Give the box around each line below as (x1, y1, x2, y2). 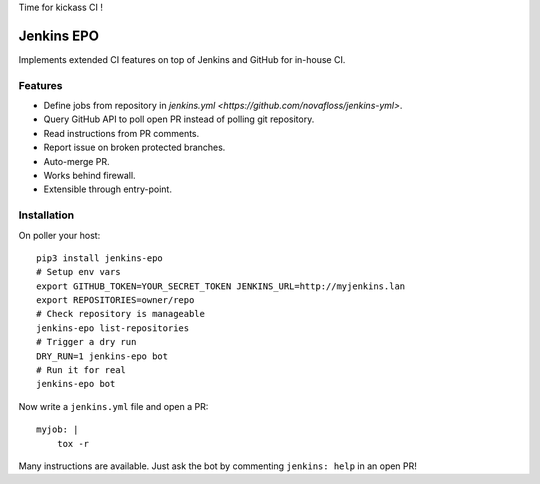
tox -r (56, 438, 90, 449)
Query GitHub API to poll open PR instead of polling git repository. (43, 113, 315, 125)
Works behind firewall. (43, 170, 136, 181)
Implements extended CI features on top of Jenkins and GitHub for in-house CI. (18, 53, 346, 65)
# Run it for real (36, 365, 127, 376)
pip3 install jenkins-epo (36, 252, 164, 264)
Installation (18, 208, 75, 222)
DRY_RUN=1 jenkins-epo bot (36, 350, 169, 362)
